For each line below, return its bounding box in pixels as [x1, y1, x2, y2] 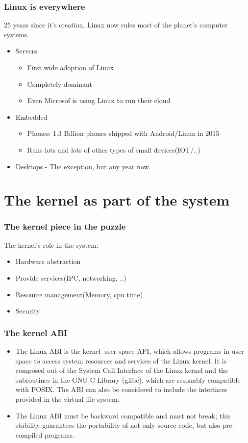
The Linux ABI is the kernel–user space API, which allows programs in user [15, 345, 244, 356]
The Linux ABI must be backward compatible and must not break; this [15, 410, 231, 420]
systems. [4, 29, 29, 39]
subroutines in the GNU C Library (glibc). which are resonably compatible [15, 374, 241, 385]
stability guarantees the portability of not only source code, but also [15, 420, 221, 430]
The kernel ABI [4, 326, 68, 339]
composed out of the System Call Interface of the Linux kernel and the [15, 365, 228, 375]
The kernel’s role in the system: [4, 239, 99, 250]
